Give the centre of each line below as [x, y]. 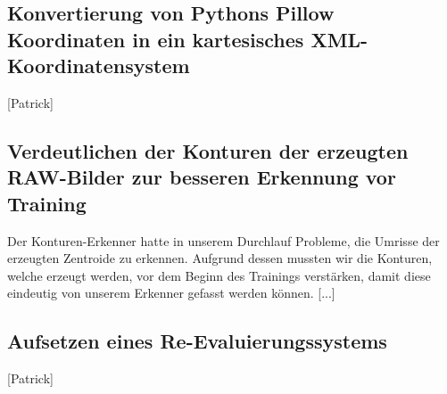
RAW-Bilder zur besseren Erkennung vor [202, 177]
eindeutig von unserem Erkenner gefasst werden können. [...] [171, 293]
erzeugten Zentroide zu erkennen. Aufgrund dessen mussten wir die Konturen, [220, 258]
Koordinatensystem [99, 66]
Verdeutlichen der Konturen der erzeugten [208, 150]
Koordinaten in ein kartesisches [156, 39]
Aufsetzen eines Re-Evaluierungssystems [197, 341]
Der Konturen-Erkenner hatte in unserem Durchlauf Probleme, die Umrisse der [223, 240]
